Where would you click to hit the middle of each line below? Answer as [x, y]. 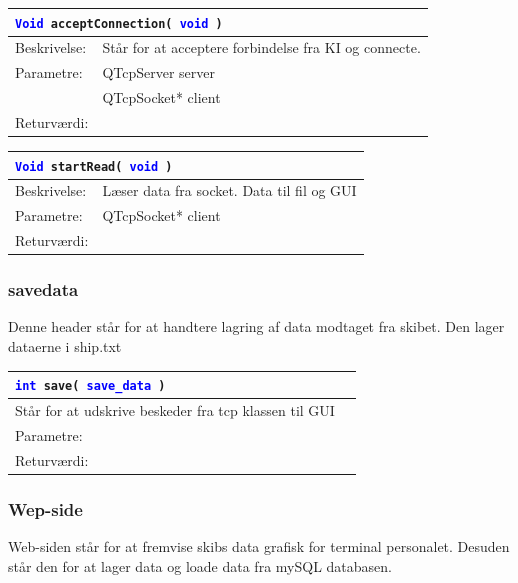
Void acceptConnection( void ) [119, 23]
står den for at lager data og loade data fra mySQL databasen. [200, 565]
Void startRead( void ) [94, 166]
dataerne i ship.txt [65, 346]
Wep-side [45, 508]
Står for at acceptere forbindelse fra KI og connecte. [261, 47]
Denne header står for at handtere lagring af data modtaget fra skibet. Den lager [256, 326]
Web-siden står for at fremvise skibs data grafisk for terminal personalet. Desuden [259, 546]
